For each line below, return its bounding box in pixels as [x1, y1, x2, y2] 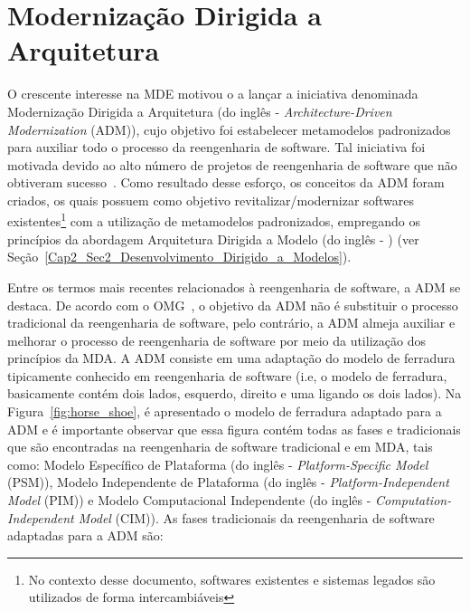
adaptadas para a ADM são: [7, 526, 164, 545]
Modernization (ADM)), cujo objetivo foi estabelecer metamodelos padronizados [7, 119, 451, 138]
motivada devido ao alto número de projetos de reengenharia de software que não [7, 155, 457, 174]
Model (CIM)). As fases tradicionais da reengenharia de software [78, 508, 435, 527]
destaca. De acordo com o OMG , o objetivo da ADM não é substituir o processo [7, 295, 458, 314]
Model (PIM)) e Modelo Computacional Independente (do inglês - [7, 491, 371, 510]
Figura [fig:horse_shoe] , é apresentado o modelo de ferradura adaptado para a [7, 402, 442, 421]
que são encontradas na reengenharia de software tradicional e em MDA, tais [7, 437, 433, 456]
